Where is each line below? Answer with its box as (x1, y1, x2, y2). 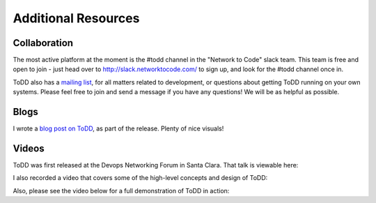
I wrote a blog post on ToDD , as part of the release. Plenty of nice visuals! (13, 124, 224, 133)
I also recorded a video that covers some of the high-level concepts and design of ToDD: (13, 174, 268, 182)
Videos (13, 142, 45, 154)
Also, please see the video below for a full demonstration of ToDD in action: (13, 186, 230, 195)
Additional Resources (13, 10, 140, 26)
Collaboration (13, 37, 73, 49)
